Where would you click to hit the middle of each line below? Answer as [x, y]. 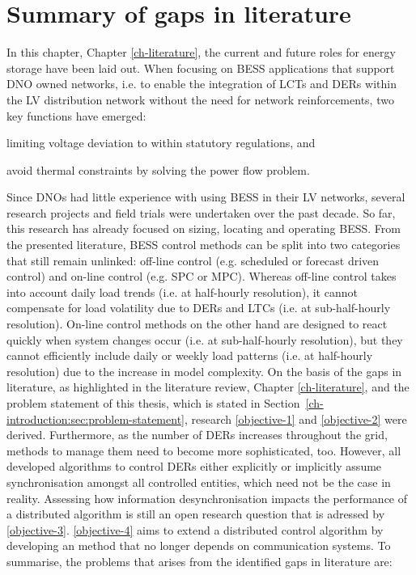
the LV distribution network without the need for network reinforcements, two [200, 99]
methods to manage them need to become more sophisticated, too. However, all [204, 450]
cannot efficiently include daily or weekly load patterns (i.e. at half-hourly [190, 355]
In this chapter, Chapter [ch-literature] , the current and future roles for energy [201, 52]
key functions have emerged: [76, 115]
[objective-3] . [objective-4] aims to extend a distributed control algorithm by [195, 529]
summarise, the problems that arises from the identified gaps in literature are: [200, 561]
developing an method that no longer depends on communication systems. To [199, 545]
